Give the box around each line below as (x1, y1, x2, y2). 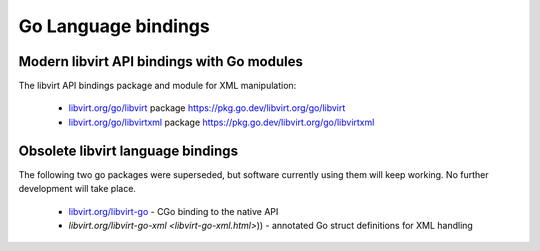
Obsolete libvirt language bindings (18, 142, 239, 159)
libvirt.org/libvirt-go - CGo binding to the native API (68, 205, 279, 217)
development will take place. (18, 183, 137, 195)
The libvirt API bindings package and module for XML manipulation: (18, 80, 297, 92)
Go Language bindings (18, 15, 210, 37)
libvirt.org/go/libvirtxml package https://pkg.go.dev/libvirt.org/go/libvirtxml (68, 116, 375, 128)
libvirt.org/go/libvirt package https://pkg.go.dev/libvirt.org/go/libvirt (68, 102, 346, 114)
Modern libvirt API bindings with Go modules (18, 53, 304, 70)
